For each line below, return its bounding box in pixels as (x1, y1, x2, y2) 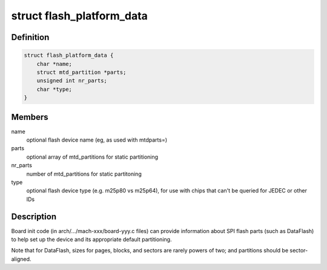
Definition (11, 32, 50, 42)
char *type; (36, 85, 73, 93)
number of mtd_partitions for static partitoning (26, 170, 142, 177)
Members (11, 112, 48, 122)
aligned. (11, 255, 31, 263)
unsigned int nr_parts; (36, 77, 107, 84)
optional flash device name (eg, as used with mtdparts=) (26, 136, 168, 143)
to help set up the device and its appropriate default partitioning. (11, 236, 172, 243)
